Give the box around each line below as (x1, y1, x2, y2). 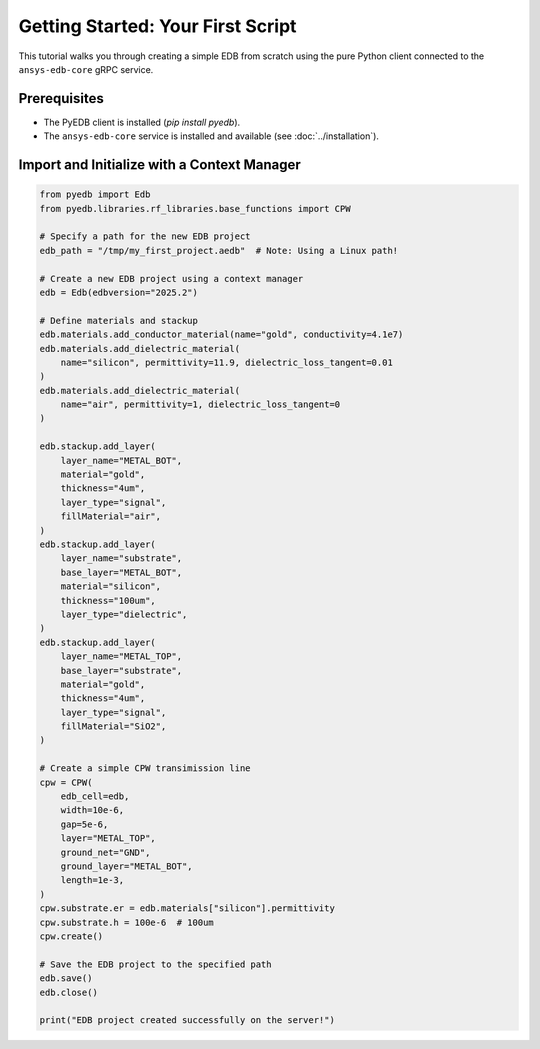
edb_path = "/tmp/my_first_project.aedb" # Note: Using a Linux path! (39, 245, 399, 256)
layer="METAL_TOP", (60, 833, 157, 844)
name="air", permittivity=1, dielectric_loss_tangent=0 (60, 399, 341, 410)
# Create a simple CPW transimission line (39, 763, 251, 774)
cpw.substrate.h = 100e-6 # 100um (39, 916, 214, 928)
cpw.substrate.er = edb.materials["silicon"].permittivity (39, 903, 335, 914)
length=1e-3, (60, 875, 125, 886)
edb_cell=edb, (60, 791, 130, 802)
